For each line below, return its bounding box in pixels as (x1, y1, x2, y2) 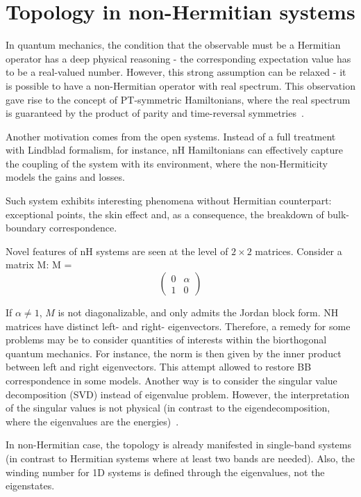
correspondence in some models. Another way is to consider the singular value (6, 373, 337, 387)
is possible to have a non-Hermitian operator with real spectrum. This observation (6, 78, 355, 92)
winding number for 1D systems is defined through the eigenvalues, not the (6, 464, 325, 479)
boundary (6, 220, 47, 235)
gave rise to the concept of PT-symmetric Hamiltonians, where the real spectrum (6, 92, 351, 106)
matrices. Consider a (255, 243, 342, 258)
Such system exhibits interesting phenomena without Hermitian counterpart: (6, 193, 332, 208)
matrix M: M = (6, 257, 72, 272)
